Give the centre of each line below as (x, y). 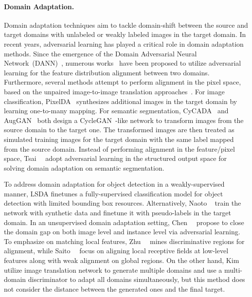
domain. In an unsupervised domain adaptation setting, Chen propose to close (124, 222)
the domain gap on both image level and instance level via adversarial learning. (122, 232)
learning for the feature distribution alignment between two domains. (107, 72)
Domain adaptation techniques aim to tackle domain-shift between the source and (126, 25)
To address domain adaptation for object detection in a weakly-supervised (114, 184)
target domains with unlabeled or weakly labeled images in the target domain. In (125, 34)
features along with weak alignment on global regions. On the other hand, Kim (122, 260)
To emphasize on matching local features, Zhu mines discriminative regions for (124, 241)
